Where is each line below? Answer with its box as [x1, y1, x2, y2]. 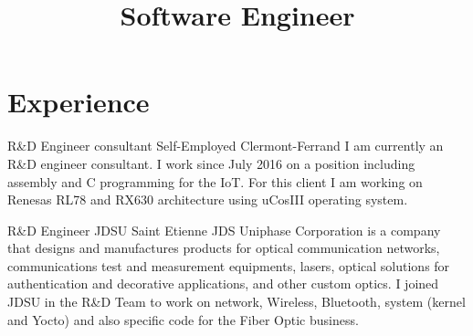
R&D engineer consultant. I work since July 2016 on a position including [7, 153, 415, 173]
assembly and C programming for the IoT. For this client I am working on [7, 172, 423, 191]
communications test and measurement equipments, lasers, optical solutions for [7, 256, 450, 275]
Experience [7, 83, 150, 121]
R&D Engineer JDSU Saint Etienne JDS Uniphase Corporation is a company [7, 220, 441, 239]
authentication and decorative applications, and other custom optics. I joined [7, 274, 439, 293]
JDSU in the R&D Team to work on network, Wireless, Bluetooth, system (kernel [7, 292, 466, 311]
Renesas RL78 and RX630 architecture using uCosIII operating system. [7, 190, 408, 209]
